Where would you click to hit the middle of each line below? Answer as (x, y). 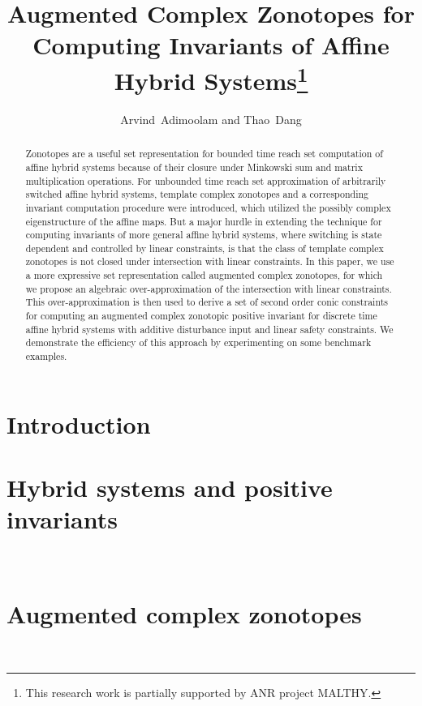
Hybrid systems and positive (170, 488)
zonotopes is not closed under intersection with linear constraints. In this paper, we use (210, 261)
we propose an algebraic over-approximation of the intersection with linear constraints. (209, 288)
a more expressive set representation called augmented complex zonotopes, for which (204, 275)
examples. (46, 356)
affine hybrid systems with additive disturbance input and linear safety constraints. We (209, 329)
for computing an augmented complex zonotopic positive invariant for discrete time (201, 316)
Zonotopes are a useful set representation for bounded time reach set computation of (204, 154)
